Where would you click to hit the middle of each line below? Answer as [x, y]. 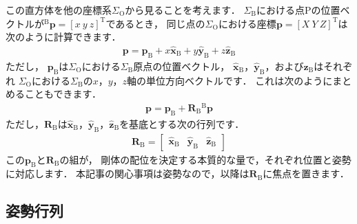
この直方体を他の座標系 [59, 10]
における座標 [247, 23]
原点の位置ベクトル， [182, 66]
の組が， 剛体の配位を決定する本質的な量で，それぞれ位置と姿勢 [205, 159]
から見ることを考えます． [183, 10]
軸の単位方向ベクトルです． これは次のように [230, 80]
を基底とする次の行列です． [182, 123]
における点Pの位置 [298, 10]
